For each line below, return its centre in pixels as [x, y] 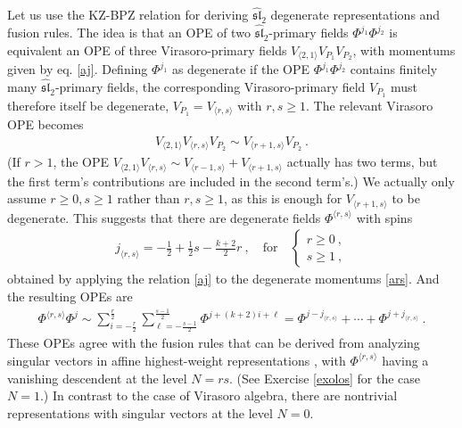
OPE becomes [45, 124]
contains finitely [394, 69]
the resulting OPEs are [70, 296]
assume [27, 198]
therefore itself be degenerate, [88, 105]
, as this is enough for [283, 198]
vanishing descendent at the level [97, 378]
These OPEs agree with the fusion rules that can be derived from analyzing [214, 343]
